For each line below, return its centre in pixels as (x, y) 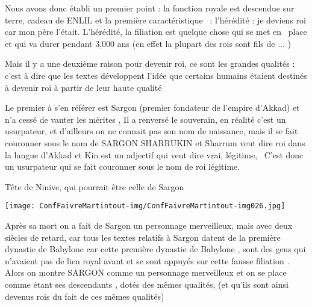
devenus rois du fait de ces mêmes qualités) (85, 296)
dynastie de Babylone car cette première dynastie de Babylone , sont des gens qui (155, 249)
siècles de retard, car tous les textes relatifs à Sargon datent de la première (143, 237)
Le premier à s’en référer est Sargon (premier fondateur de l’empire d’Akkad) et (152, 107)
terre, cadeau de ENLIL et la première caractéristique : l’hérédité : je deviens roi (155, 20)
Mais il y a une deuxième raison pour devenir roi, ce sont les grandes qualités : (150, 64)
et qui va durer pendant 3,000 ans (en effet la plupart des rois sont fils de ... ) (148, 43)
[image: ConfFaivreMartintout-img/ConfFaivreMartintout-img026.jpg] (145, 206)
